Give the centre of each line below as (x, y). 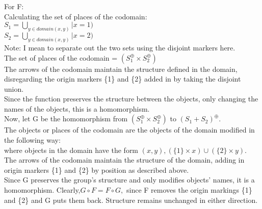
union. (14, 88)
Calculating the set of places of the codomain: (76, 16)
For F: (14, 6)
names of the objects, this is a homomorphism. (77, 108)
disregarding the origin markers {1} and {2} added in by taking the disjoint (123, 79)
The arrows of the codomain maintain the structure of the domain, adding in (124, 160)
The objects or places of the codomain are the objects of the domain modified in (129, 130)
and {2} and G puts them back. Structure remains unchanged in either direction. (131, 200)
